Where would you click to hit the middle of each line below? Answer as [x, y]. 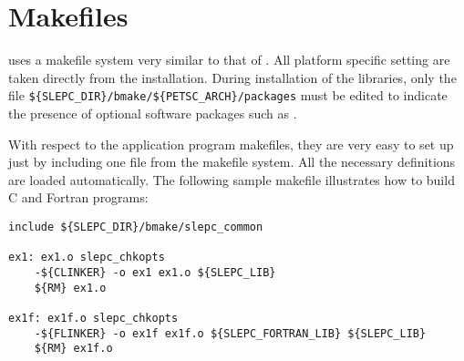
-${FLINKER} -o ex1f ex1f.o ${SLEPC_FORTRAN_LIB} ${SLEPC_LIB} [230, 333]
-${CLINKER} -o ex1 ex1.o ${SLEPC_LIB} [155, 272]
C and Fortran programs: [78, 197]
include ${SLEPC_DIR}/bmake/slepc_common [136, 227]
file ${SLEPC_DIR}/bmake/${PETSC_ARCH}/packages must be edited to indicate [228, 95]
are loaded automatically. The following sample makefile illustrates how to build [232, 179]
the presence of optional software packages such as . [153, 113]
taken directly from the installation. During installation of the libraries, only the [232, 77]
